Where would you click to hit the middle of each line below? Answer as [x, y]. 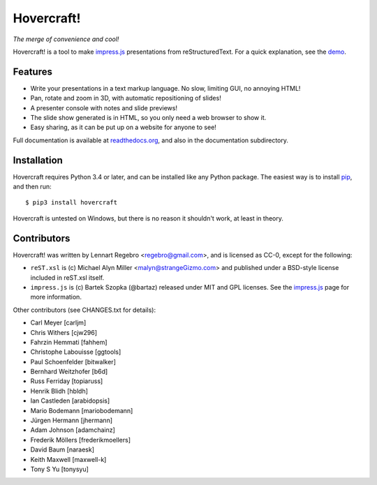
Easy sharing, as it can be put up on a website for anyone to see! [123, 127]
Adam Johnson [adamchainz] [73, 430]
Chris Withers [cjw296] [64, 332]
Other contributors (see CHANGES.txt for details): [84, 310]
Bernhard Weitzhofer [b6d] [69, 372]
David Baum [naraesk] [62, 449]
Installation [38, 160]
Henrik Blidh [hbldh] [59, 391]
